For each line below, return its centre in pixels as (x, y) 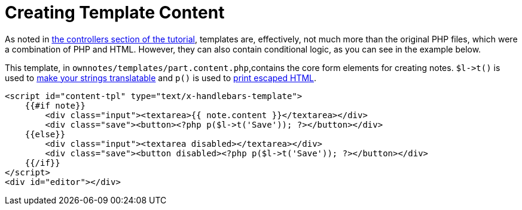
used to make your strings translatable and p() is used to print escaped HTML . (161, 78)
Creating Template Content (115, 13)
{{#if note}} (55, 105)
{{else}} (45, 134)
